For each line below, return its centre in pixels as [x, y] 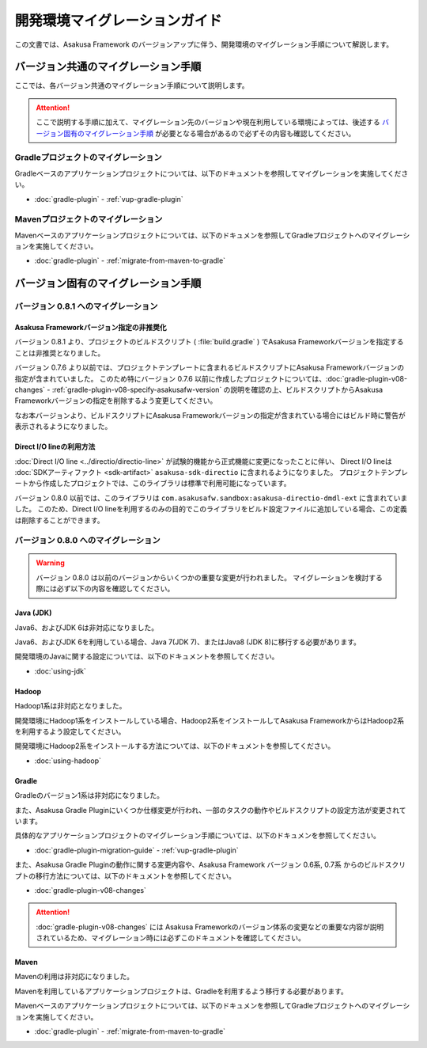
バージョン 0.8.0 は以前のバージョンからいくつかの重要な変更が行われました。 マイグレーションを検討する [210, 577]
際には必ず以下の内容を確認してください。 [105, 589]
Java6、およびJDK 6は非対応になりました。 [87, 627]
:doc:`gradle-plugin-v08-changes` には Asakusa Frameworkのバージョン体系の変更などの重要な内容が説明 [210, 927]
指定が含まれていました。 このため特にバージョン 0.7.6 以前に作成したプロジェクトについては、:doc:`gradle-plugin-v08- [211, 378]
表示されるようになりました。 [63, 427]
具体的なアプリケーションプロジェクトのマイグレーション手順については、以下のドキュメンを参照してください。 [198, 836]
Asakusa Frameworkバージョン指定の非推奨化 [91, 328]
